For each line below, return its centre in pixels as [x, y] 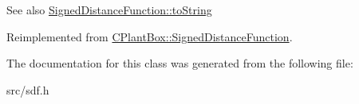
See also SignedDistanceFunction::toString [109, 10]
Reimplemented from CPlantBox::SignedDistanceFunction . [150, 36]
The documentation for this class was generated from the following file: [180, 63]
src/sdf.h [28, 89]
